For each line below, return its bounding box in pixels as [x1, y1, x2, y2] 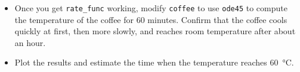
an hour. [14, 36, 46, 48]
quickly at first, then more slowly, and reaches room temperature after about [14, 25, 296, 37]
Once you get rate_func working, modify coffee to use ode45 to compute [14, 2, 287, 14]
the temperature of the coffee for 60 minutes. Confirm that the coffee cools [14, 13, 287, 25]
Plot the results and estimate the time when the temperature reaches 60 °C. [14, 56, 294, 68]
